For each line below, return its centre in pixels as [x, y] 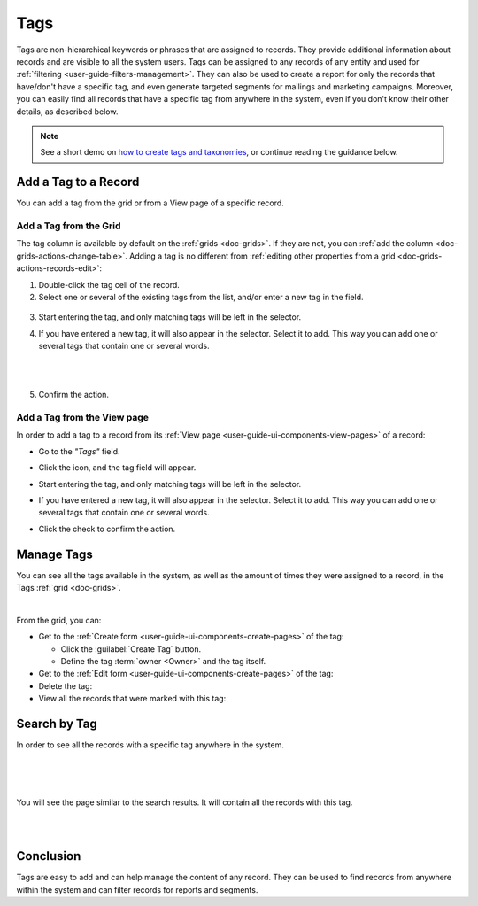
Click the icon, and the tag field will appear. [117, 468]
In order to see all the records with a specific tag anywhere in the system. [150, 745]
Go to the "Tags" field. [79, 451]
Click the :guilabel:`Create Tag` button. [131, 649]
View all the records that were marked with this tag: [132, 699]
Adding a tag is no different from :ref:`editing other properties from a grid [262, 256]
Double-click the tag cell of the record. [109, 284]
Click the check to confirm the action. [107, 529]
